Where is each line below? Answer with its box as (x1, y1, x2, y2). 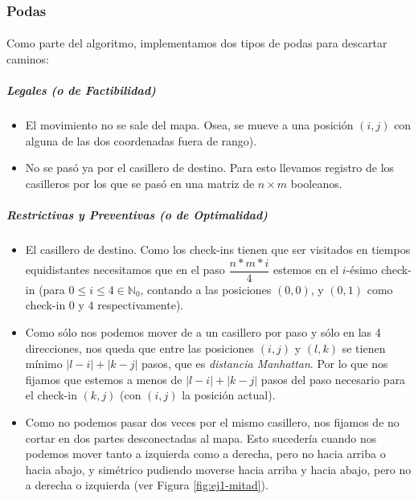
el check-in (25, 387, 77, 403)
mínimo (25, 355, 63, 372)
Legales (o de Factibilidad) (6, 82, 156, 99)
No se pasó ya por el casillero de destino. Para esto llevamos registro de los (25, 159, 395, 176)
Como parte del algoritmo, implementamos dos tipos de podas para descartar (6, 35, 387, 51)
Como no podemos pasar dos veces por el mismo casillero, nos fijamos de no (25, 413, 400, 430)
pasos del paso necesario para (260, 370, 406, 387)
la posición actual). (182, 387, 276, 403)
